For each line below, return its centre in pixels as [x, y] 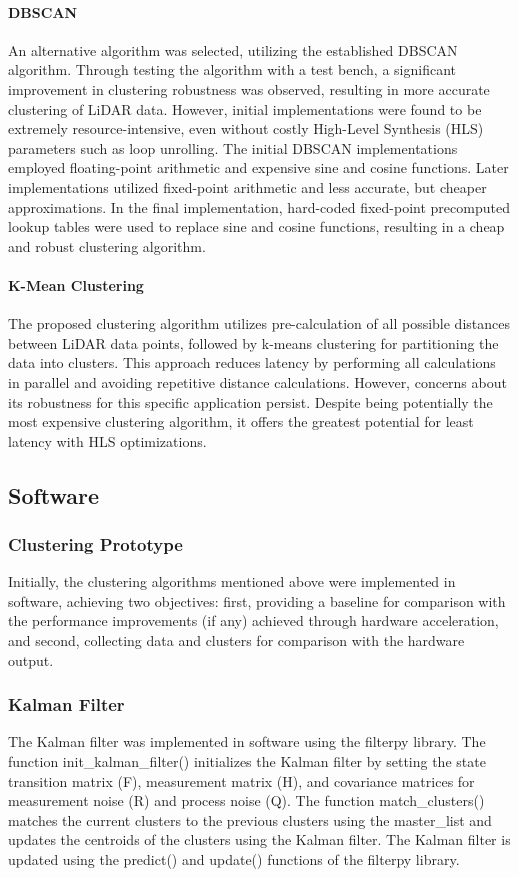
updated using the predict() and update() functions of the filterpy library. [234, 859]
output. [31, 659]
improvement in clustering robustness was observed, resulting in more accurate [249, 88]
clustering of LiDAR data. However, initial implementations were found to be [245, 108]
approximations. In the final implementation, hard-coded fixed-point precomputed [259, 206]
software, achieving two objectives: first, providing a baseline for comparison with [257, 600]
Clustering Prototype [95, 543]
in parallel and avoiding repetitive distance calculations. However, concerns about [257, 381]
